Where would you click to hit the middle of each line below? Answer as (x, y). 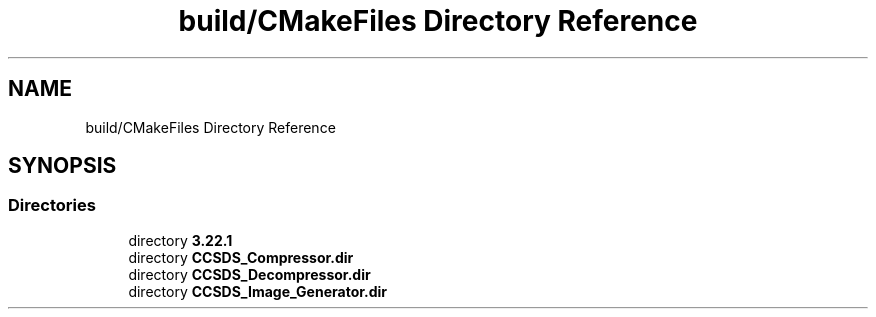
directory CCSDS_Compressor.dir (241, 257)
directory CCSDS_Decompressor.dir (249, 274)
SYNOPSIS (62, 166)
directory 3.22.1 (180, 240)
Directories (52, 205)
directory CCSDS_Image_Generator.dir (258, 291)
